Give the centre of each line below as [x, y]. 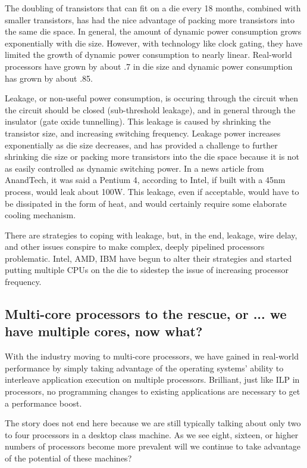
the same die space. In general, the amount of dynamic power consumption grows [153, 31]
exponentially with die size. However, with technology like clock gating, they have [154, 43]
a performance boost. [43, 403]
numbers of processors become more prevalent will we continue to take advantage [153, 446]
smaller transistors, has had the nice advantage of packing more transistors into [150, 19]
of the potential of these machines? [68, 458]
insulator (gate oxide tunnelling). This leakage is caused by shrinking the [138, 121]
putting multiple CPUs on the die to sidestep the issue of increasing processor [147, 270]
